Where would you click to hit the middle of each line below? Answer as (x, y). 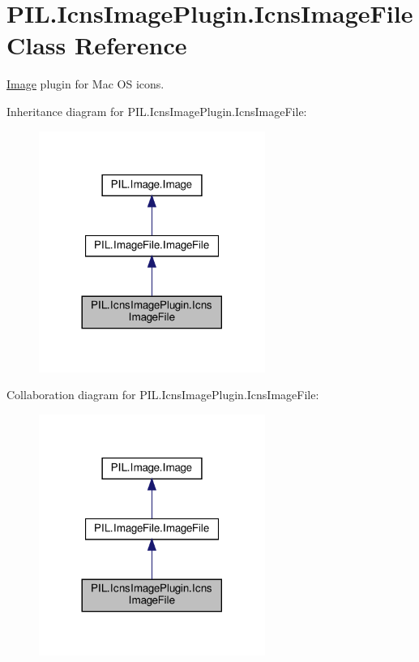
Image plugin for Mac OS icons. (86, 84)
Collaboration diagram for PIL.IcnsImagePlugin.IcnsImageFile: (163, 395)
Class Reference (97, 45)
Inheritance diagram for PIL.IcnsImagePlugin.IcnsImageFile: (157, 111)
